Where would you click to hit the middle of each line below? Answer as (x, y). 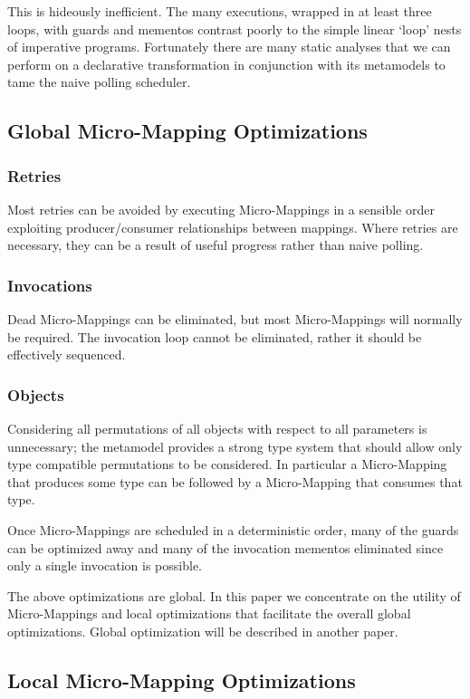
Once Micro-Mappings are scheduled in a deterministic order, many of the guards (233, 529)
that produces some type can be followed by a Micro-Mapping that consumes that (235, 481)
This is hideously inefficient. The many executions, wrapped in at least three (220, 11)
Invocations (50, 285)
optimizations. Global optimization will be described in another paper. (203, 631)
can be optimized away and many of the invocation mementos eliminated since (225, 547)
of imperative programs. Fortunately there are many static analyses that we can (229, 47)
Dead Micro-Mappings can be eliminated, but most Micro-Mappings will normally (235, 318)
